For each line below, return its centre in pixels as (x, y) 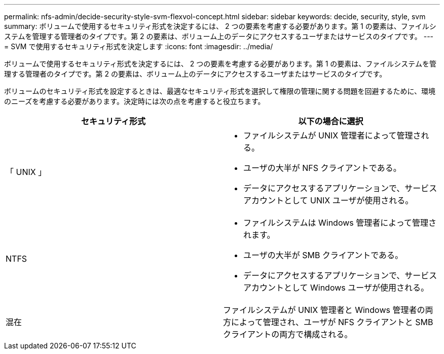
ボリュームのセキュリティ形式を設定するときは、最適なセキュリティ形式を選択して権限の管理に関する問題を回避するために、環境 (220, 91)
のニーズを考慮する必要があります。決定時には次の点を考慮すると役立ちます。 (135, 101)
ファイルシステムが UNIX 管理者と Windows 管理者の (324, 310)
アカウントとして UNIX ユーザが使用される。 (328, 200)
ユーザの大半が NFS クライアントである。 (322, 168)
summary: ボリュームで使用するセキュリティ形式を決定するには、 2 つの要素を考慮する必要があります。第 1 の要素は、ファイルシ (220, 26)
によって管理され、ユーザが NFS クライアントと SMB (332, 322)
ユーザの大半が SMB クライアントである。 (323, 255)
